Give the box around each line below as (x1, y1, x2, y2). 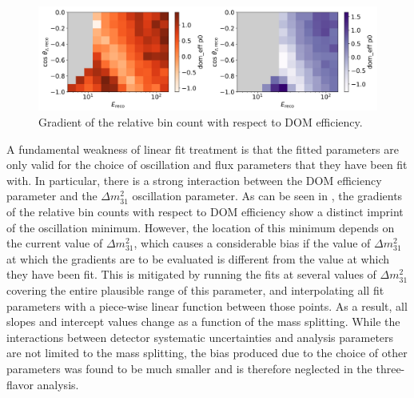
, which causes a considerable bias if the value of (133, 235, 371, 251)
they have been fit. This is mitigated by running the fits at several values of (6, 266, 376, 283)
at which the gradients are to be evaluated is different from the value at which (6, 250, 389, 267)
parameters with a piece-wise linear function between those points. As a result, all (6, 297, 408, 314)
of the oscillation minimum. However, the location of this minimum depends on (6, 219, 395, 235)
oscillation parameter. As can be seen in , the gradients (132, 187, 403, 204)
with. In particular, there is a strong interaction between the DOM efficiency (6, 171, 382, 188)
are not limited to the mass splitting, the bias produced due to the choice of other (6, 344, 408, 361)
